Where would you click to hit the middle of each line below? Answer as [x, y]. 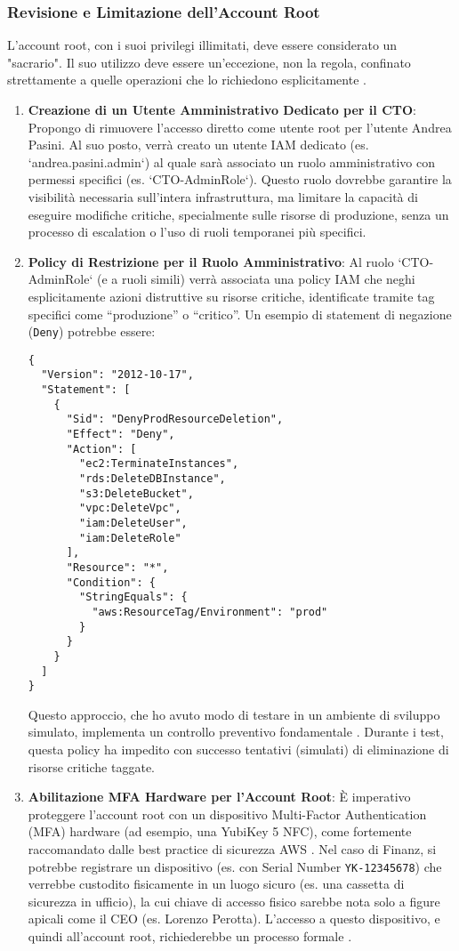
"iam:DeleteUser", [133, 523]
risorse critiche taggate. [91, 766]
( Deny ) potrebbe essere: [92, 331]
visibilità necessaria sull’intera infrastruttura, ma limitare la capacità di [223, 196]
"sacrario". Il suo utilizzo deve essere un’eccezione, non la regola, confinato [209, 62]
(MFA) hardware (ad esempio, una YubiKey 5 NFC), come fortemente [220, 831]
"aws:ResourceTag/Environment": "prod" [210, 612]
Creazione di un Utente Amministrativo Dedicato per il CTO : [222, 109]
